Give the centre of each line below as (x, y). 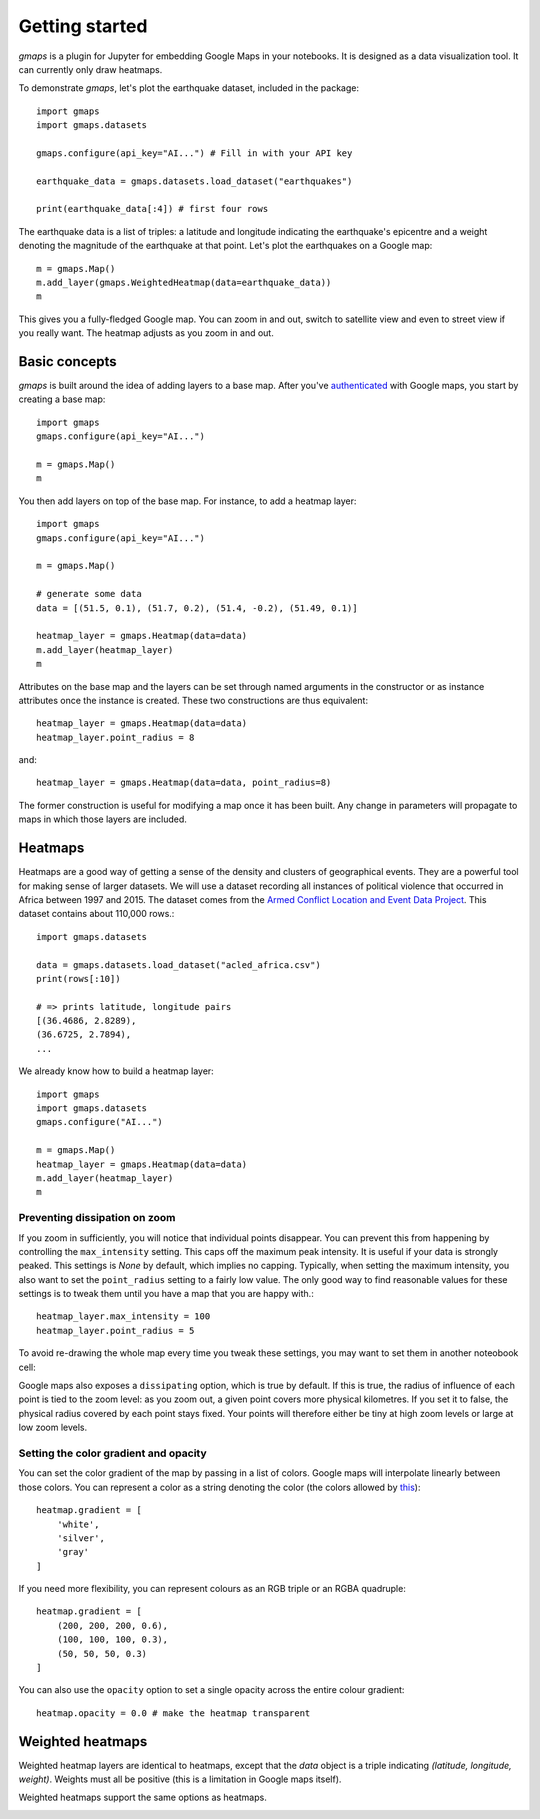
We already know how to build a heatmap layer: (116, 1071)
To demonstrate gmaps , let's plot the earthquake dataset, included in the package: (189, 88)
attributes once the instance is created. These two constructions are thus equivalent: (193, 700)
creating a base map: (62, 399)
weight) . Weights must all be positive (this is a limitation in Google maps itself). (180, 1779)
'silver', (80, 1538)
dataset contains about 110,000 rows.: (96, 914)
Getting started (83, 26)
